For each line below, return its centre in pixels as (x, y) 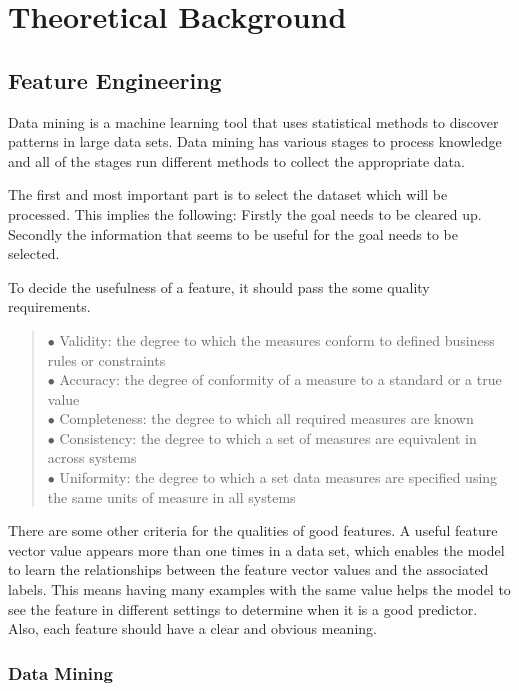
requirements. (49, 306)
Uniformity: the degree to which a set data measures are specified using (278, 477)
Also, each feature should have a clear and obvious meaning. (192, 628)
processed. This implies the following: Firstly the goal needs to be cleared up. (245, 213)
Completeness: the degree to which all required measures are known (266, 418)
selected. (34, 253)
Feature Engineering (115, 79)
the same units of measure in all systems (171, 496)
